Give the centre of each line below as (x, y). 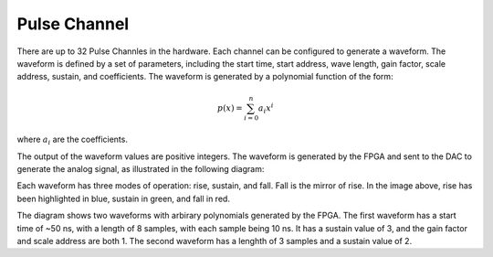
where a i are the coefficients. (72, 140)
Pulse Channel (73, 24)
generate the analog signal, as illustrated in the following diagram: (141, 169)
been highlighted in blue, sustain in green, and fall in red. (123, 198)
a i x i (266, 108)
